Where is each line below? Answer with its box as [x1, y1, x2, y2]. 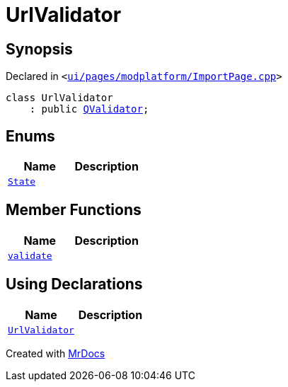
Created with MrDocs [6, 347, 105, 359]
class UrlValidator [6, 92, 113, 104]
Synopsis [6, 40, 73, 58]
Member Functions [6, 201, 142, 219]
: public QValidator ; [29, 103, 149, 115]
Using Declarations [6, 275, 143, 294]
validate [8, 250, 52, 261]
